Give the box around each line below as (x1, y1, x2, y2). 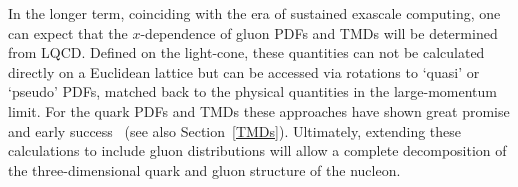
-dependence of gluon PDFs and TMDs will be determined (140, 22, 498, 43)
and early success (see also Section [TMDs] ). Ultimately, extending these (8, 120, 462, 141)
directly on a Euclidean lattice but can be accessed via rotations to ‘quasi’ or (8, 61, 480, 82)
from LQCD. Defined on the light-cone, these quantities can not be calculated (8, 42, 485, 63)
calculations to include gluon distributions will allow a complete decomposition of (8, 140, 507, 161)
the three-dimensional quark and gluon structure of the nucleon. (8, 159, 401, 180)
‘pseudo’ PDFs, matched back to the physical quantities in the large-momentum (8, 81, 497, 102)
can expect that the (8, 22, 128, 43)
